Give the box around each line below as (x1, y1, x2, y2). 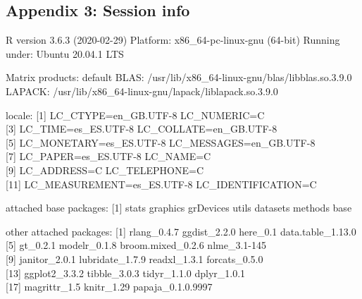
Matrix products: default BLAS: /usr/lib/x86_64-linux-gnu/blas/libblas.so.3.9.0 (6, 70, 352, 85)
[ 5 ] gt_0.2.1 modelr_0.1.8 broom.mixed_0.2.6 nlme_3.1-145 (6, 238, 266, 252)
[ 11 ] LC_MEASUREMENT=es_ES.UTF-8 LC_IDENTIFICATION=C (6, 176, 317, 191)
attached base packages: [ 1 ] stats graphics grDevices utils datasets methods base (6, 200, 352, 215)
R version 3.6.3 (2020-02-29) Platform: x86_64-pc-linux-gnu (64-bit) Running (6, 32, 340, 47)
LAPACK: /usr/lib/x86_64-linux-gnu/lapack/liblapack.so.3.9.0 (6, 83, 278, 98)
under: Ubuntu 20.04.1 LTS (6, 46, 124, 61)
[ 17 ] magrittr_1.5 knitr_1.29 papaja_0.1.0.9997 (6, 279, 213, 294)
